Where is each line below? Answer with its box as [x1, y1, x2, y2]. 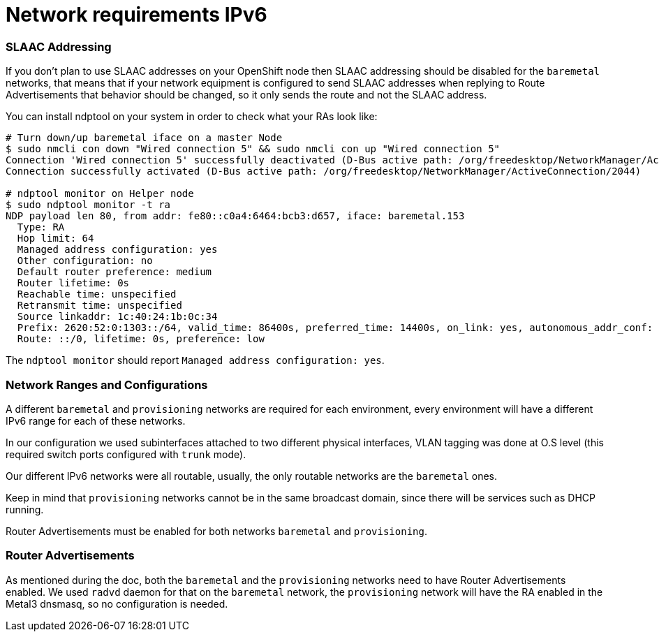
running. [6, 503, 44, 515]
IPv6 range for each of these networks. [6, 414, 186, 427]
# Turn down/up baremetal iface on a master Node [6, 132, 283, 144]
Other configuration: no [17, 255, 153, 267]
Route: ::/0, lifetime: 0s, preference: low [17, 333, 265, 345]
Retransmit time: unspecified [17, 300, 182, 312]
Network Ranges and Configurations [6, 377, 208, 392]
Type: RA [17, 221, 65, 233]
